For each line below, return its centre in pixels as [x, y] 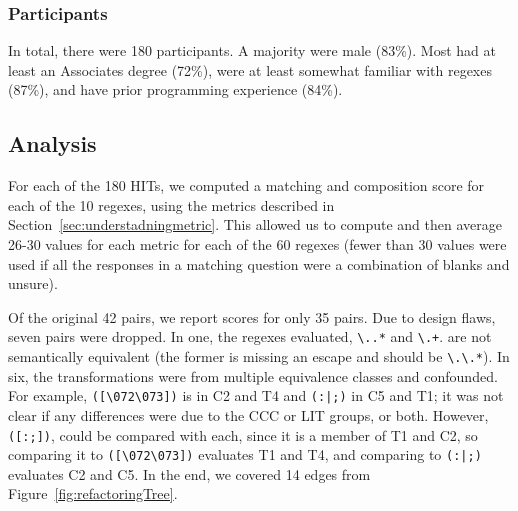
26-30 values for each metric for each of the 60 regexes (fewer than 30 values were [257, 243]
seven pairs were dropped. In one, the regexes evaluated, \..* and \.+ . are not [250, 336]
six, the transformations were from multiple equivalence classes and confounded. [253, 375]
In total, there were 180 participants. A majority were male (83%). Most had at [252, 50]
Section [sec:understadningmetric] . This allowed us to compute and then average [255, 224]
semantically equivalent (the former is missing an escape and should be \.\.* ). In [259, 356]
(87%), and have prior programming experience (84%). [175, 89]
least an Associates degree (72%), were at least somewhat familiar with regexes [250, 69]
